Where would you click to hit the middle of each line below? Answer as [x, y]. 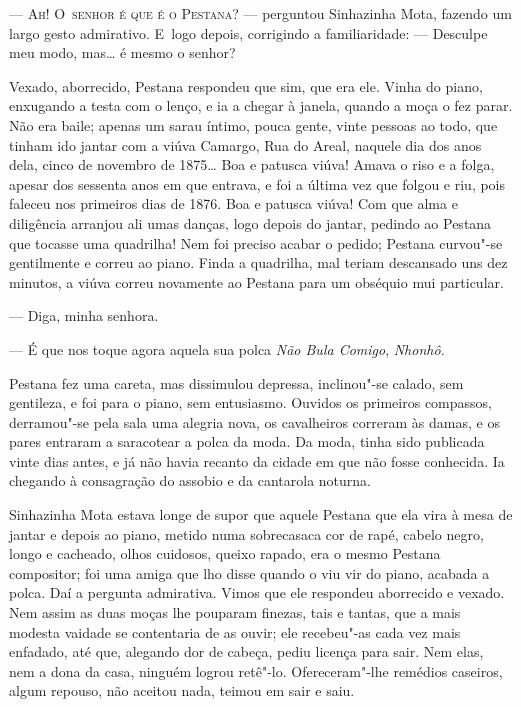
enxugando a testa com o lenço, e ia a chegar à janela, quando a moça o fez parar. [261, 105]
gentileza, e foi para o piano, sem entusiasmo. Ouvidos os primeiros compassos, [250, 402]
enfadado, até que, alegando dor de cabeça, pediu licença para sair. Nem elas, [246, 651]
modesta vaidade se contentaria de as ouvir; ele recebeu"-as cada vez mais [235, 631]
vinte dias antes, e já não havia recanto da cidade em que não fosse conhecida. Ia [257, 460]
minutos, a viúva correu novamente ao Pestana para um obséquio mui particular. [256, 281]
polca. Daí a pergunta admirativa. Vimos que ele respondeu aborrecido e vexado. [257, 592]
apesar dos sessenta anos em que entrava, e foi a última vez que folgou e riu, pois [257, 183]
